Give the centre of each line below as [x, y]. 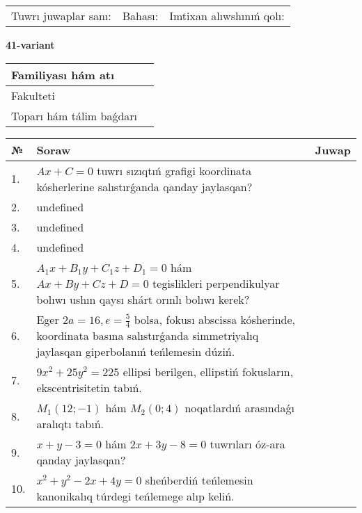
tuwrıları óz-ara [247, 444]
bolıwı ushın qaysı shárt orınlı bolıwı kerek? [143, 299]
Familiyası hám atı [63, 74]
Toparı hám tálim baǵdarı [74, 115]
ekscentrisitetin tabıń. [89, 388]
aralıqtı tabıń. [70, 424]
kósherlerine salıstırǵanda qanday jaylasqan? [144, 186]
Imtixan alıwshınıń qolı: [227, 16]
